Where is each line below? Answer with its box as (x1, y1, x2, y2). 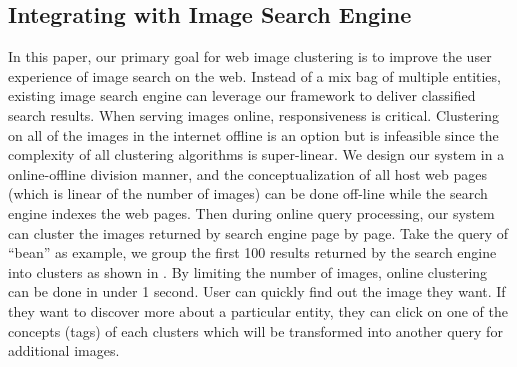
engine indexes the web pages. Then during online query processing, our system (8, 202, 495, 223)
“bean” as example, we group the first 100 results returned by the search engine (8, 242, 497, 263)
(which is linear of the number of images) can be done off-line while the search (8, 183, 488, 204)
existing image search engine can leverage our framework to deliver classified (8, 85, 476, 106)
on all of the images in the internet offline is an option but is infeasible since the (8, 124, 499, 145)
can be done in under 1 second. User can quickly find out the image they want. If (8, 281, 506, 302)
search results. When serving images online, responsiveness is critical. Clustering (8, 104, 500, 125)
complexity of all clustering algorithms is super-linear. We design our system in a (8, 144, 505, 165)
